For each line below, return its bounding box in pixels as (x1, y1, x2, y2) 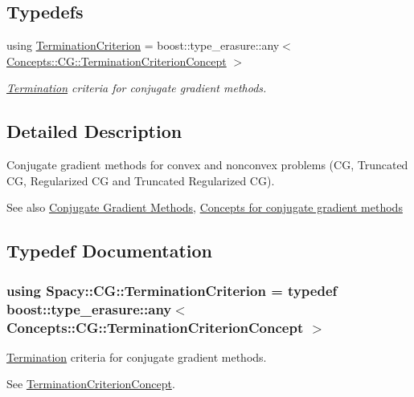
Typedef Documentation (6, 238, 212, 263)
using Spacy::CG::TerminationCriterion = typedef (6, 280, 338, 300)
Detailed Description (6, 119, 182, 144)
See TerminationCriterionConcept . (6, 375, 175, 392)
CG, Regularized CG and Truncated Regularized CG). (6, 172, 275, 188)
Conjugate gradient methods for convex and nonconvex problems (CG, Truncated (6, 156, 408, 173)
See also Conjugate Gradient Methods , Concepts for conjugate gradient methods (6, 199, 403, 216)
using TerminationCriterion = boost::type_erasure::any (6, 37, 280, 54)
